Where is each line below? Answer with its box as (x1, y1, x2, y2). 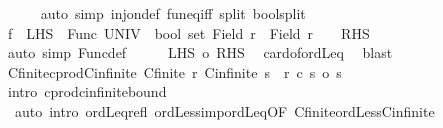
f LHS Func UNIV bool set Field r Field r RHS (7, 22, 370, 43)
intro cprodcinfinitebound (7, 81, 167, 102)
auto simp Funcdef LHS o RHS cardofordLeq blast (7, 42, 393, 63)
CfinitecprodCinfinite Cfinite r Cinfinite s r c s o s (7, 61, 342, 82)
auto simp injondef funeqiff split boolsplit (40, 3, 306, 23)
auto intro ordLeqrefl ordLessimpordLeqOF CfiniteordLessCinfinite (14, 100, 435, 121)
